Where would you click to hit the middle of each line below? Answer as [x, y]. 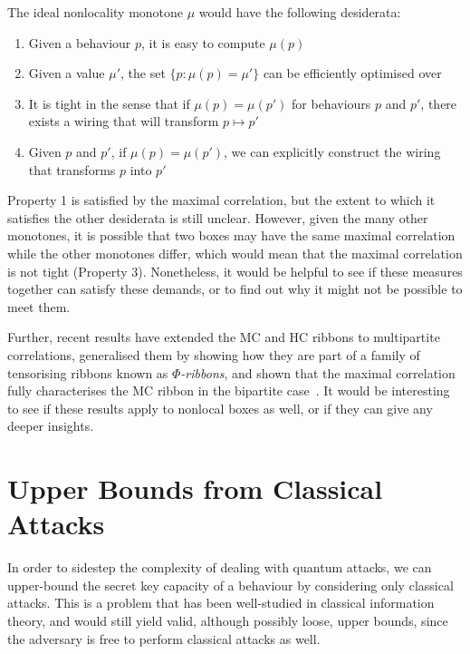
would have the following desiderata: [300, 12]
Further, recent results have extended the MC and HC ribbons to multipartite [224, 337]
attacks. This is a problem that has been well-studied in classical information [221, 603]
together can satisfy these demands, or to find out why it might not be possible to [235, 289]
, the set [143, 73]
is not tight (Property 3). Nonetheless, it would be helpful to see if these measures [235, 271]
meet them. [39, 306]
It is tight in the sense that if [109, 103]
